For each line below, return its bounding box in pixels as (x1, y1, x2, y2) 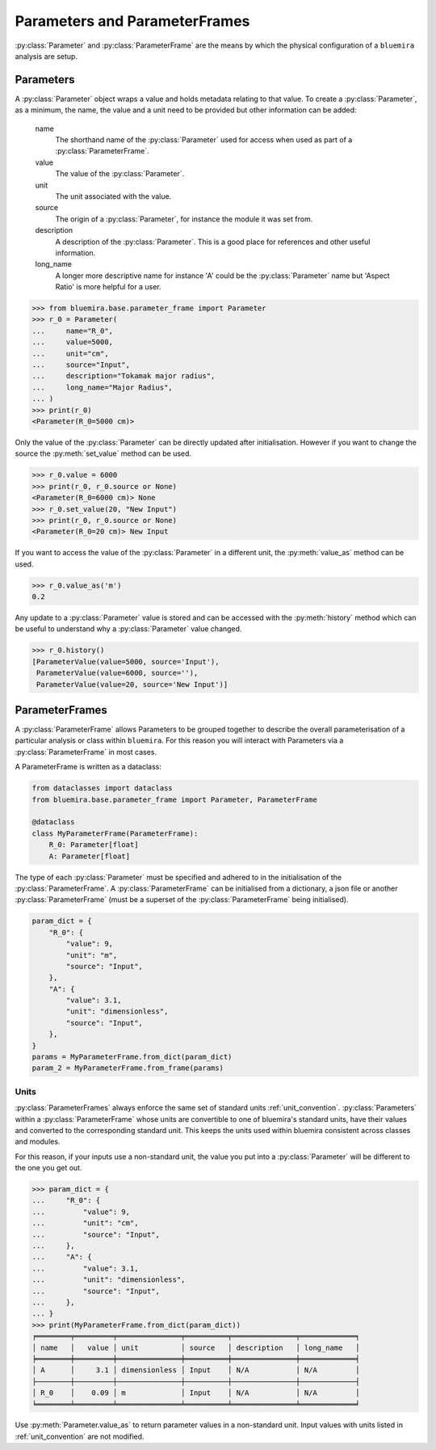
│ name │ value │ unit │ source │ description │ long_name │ (31, 1343, 360, 1352)
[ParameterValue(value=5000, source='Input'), (31, 657, 220, 666)
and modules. (15, 1136, 61, 1147)
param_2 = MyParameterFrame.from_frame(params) (31, 1064, 224, 1073)
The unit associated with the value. (55, 191, 172, 201)
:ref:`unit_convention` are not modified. (15, 1431, 145, 1441)
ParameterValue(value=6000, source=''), (36, 668, 199, 678)
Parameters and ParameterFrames (15, 12, 250, 30)
